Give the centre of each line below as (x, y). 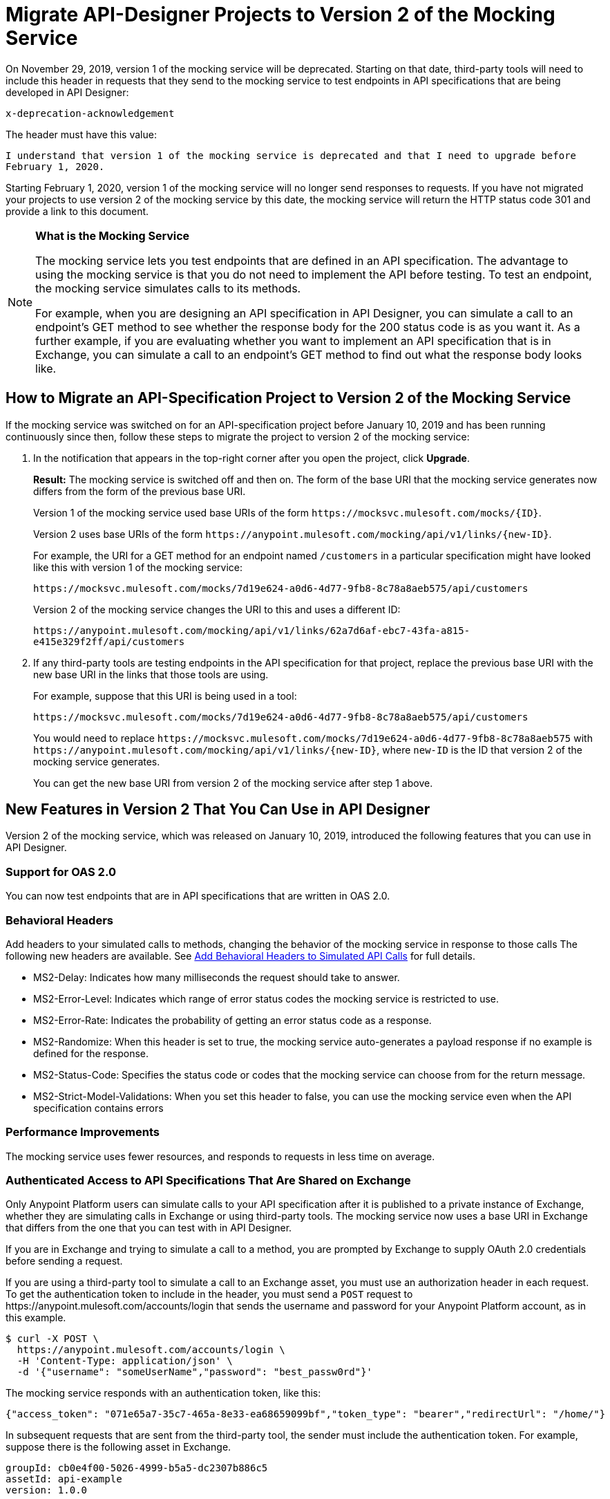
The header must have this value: (81, 134)
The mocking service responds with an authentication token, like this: (163, 1393)
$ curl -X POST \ (52, 1339)
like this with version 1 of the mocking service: (138, 567)
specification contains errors (98, 1108)
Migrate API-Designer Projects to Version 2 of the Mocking (280, 15)
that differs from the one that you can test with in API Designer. (149, 1228)
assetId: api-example (64, 1479)
